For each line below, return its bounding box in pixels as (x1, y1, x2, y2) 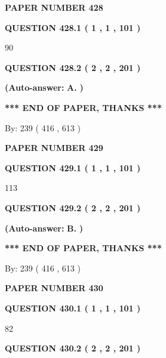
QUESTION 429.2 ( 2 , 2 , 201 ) (5, 201, 141, 214)
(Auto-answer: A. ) (5, 81, 84, 94)
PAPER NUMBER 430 (5, 282, 103, 294)
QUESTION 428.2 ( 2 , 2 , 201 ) (5, 61, 141, 73)
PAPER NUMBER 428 (5, 1, 103, 13)
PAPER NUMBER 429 (5, 141, 103, 154)
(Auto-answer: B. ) (5, 221, 83, 234)
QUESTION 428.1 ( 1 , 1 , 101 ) (5, 21, 141, 33)
